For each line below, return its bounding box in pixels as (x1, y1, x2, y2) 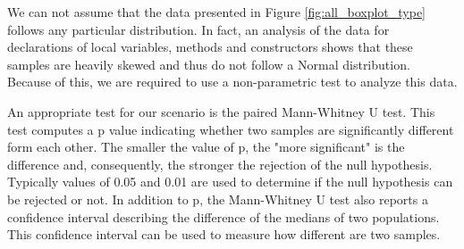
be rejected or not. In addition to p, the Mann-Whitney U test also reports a (7, 189, 428, 208)
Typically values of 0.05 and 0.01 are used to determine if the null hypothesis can (7, 172, 453, 191)
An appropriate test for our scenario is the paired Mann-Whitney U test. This (7, 102, 435, 120)
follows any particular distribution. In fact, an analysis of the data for (7, 20, 390, 38)
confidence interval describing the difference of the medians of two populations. (7, 207, 440, 226)
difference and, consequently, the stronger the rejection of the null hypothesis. (7, 154, 433, 173)
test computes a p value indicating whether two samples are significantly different (7, 120, 454, 138)
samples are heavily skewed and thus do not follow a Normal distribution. (7, 54, 410, 73)
